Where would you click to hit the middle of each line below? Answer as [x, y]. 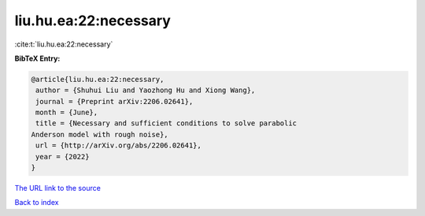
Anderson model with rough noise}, [100, 134]
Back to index [37, 203]
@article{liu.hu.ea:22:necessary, [98, 79]
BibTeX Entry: [37, 58]
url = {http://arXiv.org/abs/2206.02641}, [119, 145]
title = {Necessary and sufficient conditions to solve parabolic [166, 123]
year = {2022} [63, 156]
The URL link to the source [58, 188]
